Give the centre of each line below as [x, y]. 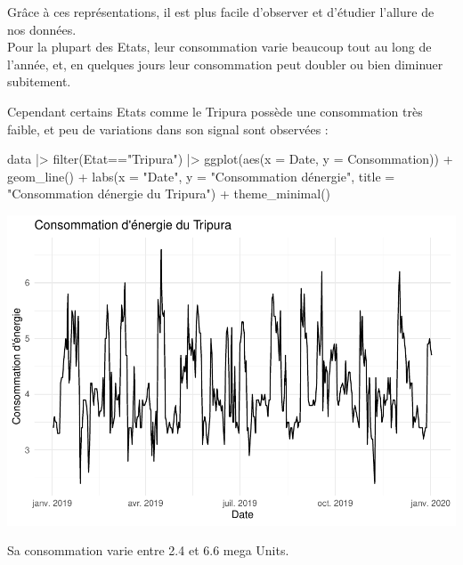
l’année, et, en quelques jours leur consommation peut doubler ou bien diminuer [225, 64]
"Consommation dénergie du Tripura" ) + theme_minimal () [169, 194]
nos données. [42, 29]
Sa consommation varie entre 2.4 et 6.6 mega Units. [148, 550]
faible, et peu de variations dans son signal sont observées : [168, 129]
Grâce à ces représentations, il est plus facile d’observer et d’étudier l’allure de [221, 12]
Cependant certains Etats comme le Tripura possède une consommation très [215, 111]
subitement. [39, 81]
